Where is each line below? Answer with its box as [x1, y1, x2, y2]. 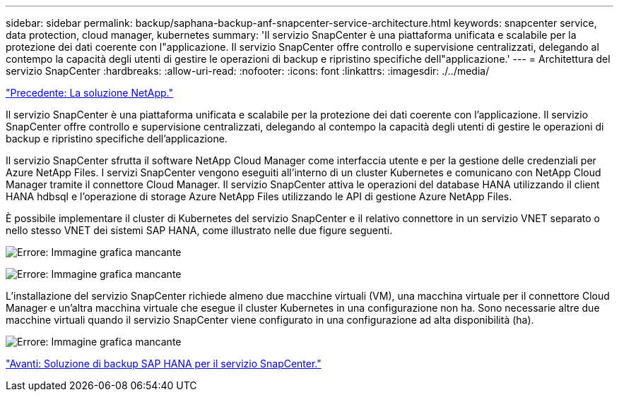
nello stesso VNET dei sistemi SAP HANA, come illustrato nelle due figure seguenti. [6, 224, 393, 236]
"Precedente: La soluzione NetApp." [6, 87, 173, 99]
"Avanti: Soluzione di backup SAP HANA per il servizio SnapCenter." [6, 358, 322, 369]
